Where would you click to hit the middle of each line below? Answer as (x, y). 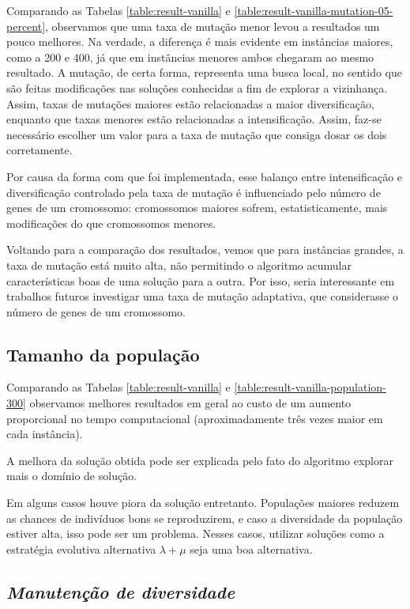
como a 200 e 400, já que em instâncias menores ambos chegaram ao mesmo (190, 57)
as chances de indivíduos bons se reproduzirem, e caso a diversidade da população (205, 518)
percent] (26, 26)
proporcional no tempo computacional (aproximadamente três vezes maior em (195, 418)
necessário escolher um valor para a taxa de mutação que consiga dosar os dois (197, 134)
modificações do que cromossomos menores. (111, 223)
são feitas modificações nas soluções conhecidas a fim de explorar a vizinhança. (197, 87)
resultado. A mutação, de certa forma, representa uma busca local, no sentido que (204, 72)
